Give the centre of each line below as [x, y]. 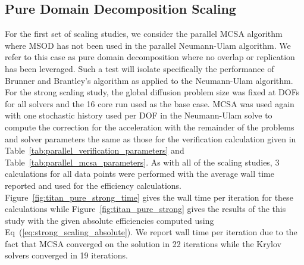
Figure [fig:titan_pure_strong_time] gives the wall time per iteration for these [149, 197]
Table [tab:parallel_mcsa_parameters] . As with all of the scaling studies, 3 [142, 162]
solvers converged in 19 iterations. [66, 255]
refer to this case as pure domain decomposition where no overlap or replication [150, 57]
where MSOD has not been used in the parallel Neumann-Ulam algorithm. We [148, 45]
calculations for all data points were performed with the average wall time [140, 174]
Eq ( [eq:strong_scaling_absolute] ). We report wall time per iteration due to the [151, 232]
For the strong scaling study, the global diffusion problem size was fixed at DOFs [152, 92]
